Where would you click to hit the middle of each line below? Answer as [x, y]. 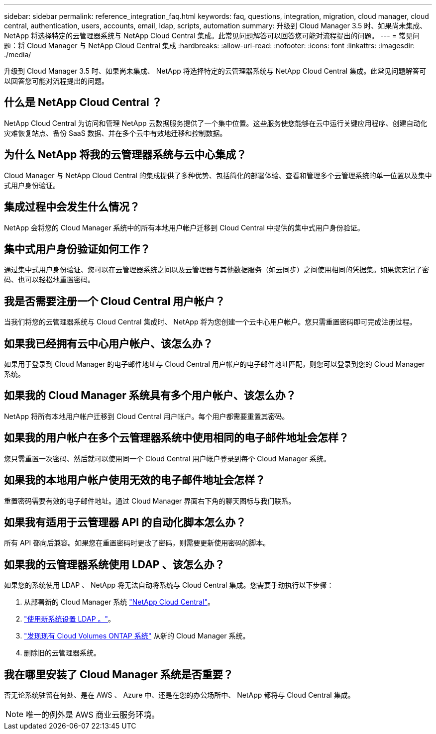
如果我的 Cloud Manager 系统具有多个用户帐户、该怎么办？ [150, 396]
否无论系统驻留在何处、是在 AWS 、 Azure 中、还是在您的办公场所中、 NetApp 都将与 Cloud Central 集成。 [179, 695]
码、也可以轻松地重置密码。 [49, 280]
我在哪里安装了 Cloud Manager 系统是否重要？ [119, 674]
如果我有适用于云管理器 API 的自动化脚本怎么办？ [125, 523]
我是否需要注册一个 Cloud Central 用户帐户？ [115, 301]
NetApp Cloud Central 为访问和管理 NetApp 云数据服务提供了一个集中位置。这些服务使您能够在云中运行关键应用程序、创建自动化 [216, 123]
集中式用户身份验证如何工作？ [77, 249]
